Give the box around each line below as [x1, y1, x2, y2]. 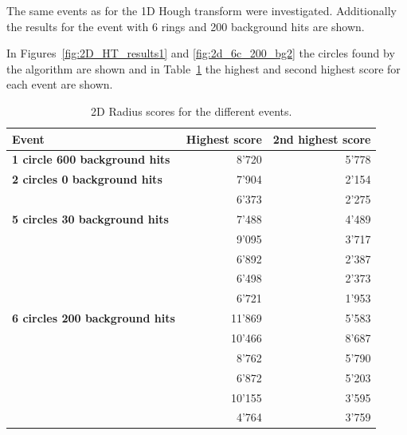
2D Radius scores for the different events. [91, 102, 292, 119]
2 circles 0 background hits [12, 171, 162, 188]
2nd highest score [272, 130, 371, 147]
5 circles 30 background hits [12, 210, 169, 227]
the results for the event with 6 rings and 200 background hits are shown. [6, 18, 365, 34]
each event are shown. [6, 76, 113, 93]
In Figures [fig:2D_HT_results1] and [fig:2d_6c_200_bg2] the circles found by [6, 45, 395, 61]
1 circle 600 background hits [12, 151, 170, 168]
